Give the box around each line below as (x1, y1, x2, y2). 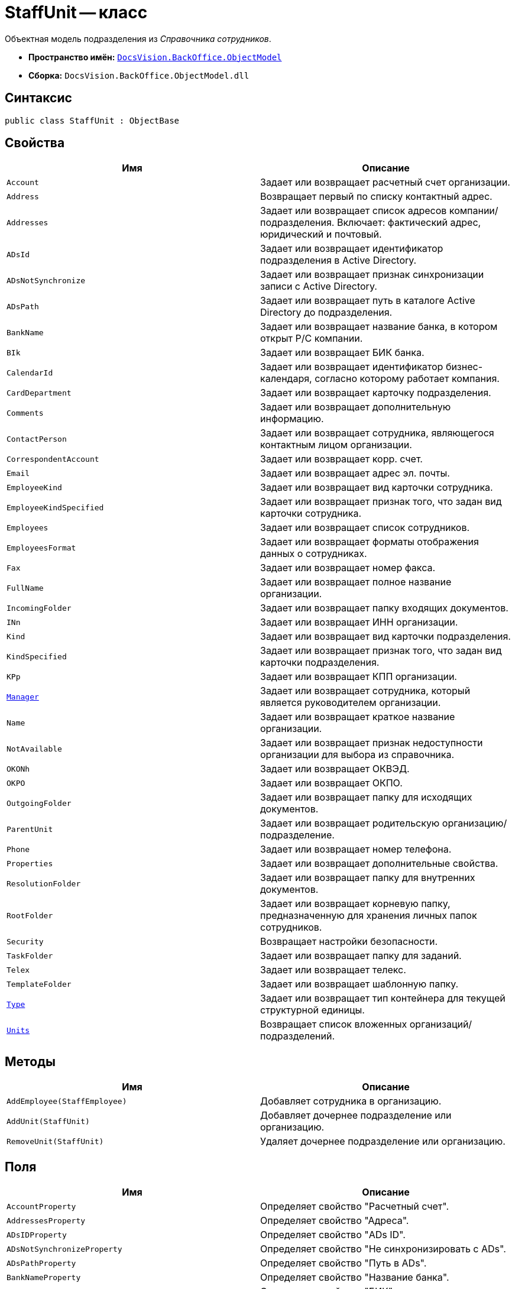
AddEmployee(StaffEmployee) (7, 1096, 127, 1106)
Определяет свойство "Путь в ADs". (260, 1257, 427, 1269)
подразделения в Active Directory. (260, 254, 417, 267)
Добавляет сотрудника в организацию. (260, 1095, 442, 1107)
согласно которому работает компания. (315, 373, 500, 385)
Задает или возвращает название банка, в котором (260, 320, 498, 333)
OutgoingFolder (7, 798, 72, 808)
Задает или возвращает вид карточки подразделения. (260, 630, 511, 643)
